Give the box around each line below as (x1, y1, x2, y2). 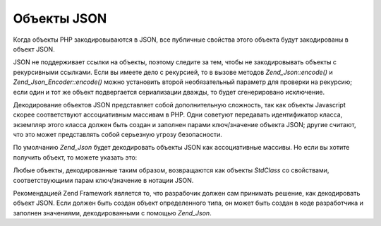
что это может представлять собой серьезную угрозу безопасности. (13, 131, 222, 139)
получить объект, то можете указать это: (13, 153, 138, 162)
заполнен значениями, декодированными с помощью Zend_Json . (13, 208, 212, 217)
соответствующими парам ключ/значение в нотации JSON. (13, 176, 194, 184)
